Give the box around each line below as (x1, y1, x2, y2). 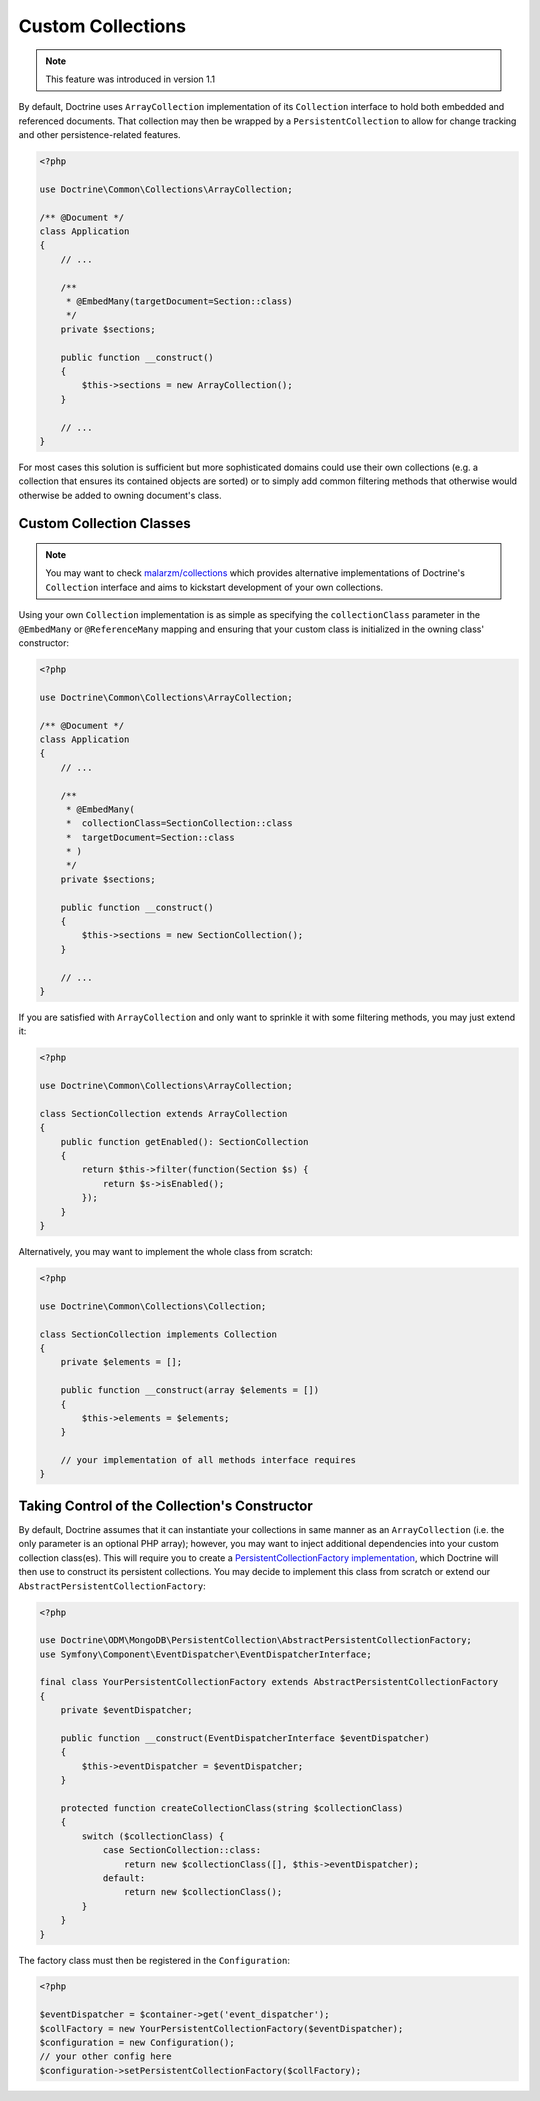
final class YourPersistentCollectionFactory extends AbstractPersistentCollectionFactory (39, 1676, 499, 1688)
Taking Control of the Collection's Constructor (18, 1497, 314, 1514)
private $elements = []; (60, 1356, 183, 1368)
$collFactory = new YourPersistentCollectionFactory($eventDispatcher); (39, 2023, 404, 2034)
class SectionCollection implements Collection (39, 1328, 277, 1340)
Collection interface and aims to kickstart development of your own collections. (45, 581, 384, 593)
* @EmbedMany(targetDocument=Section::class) (65, 296, 294, 307)
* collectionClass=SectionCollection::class (65, 818, 294, 829)
